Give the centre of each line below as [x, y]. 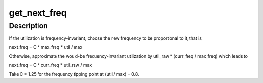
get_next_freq [38, 13]
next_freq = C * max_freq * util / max [46, 47]
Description [28, 26]
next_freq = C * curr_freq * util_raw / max [50, 65]
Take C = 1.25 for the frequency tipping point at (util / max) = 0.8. [74, 74]
